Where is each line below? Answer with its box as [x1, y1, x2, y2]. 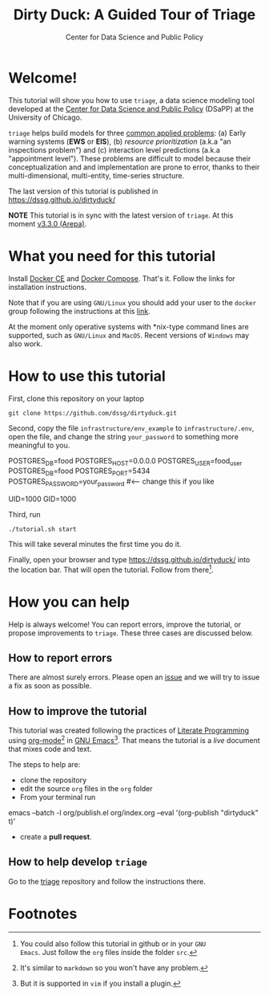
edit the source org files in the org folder [19, 783, 154, 793]
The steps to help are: [8, 759, 81, 769]
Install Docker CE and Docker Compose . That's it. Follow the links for [8, 273, 235, 283]
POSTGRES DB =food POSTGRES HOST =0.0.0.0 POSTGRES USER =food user [8, 455, 243, 467]
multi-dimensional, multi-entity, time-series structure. [8, 170, 185, 180]
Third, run [8, 509, 42, 519]
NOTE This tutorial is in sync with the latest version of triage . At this [8, 210, 234, 220]
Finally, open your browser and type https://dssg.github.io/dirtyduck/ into [8, 554, 251, 564]
